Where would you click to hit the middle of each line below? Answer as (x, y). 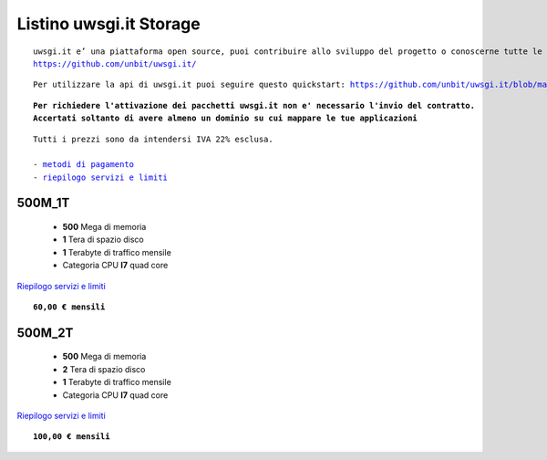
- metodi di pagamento (84, 165)
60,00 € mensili (69, 307)
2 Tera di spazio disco (104, 369)
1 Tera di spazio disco (103, 240)
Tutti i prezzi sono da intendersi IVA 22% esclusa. (153, 139)
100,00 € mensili (72, 437)
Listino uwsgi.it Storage (108, 24)
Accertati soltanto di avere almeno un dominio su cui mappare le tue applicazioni (226, 118)
